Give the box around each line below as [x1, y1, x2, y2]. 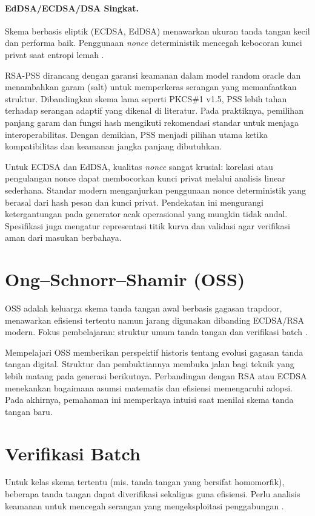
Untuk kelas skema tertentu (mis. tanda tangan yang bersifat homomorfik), [5, 475, 285, 488]
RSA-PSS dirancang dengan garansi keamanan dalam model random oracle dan [5, 68, 301, 81]
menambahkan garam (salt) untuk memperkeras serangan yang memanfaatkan [5, 80, 297, 93]
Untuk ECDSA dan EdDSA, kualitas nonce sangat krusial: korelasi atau [5, 160, 273, 172]
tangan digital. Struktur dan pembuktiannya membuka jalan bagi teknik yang [5, 358, 294, 370]
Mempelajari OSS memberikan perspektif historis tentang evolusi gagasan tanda [5, 345, 303, 358]
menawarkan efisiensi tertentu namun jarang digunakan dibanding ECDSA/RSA [5, 313, 305, 326]
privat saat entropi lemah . [5, 48, 104, 60]
